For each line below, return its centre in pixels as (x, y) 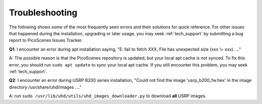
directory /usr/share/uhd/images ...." (45, 87)
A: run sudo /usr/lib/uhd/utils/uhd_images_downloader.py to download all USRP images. (108, 96)
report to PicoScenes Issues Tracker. (46, 40)
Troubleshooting (43, 13)
